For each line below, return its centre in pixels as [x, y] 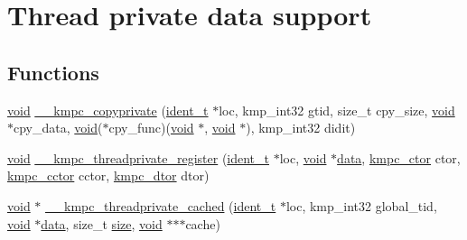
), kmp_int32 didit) [301, 128]
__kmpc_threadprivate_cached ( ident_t [161, 205]
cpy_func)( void [151, 128]
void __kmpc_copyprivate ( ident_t [108, 110]
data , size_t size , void [102, 223]
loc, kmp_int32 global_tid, [361, 205]
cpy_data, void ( [58, 128]
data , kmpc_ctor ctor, [399, 157]
